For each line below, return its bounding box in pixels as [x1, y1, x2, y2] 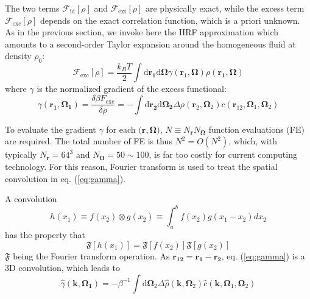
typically [5, 148, 37, 161]
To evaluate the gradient [5, 122, 96, 135]
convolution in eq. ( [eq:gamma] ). [5, 172, 125, 185]
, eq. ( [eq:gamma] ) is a [221, 249, 305, 262]
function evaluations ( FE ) [208, 122, 305, 135]
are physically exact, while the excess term [146, 2, 305, 14]
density [5, 49, 32, 62]
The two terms [5, 2, 60, 14]
